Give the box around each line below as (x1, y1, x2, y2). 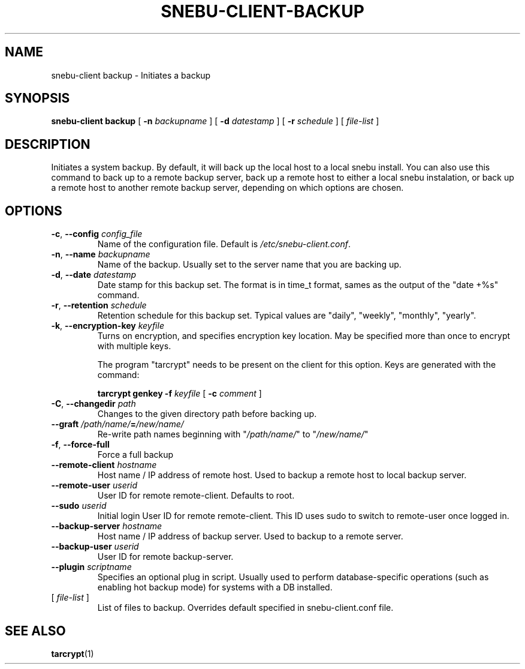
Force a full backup (97, 449, 174, 460)
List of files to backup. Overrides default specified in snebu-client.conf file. (97, 602, 394, 613)
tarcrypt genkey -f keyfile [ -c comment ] (97, 388, 262, 399)
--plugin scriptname (51, 562, 132, 572)
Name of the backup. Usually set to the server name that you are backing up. (97, 259, 402, 270)
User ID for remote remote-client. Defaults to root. (97, 490, 295, 501)
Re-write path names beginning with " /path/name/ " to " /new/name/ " (97, 429, 369, 440)
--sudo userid (51, 500, 107, 511)
